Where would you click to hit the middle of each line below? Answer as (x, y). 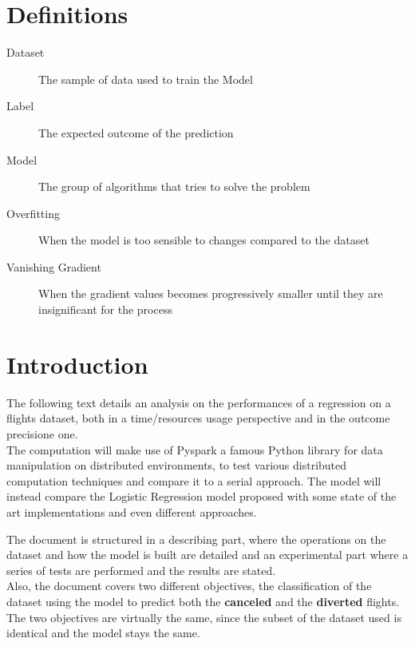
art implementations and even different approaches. (132, 511)
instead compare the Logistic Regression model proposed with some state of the (202, 496)
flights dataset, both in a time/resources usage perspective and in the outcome (198, 418)
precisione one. (42, 433)
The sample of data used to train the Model (146, 79)
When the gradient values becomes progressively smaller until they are (211, 293)
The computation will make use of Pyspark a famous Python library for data (195, 449)
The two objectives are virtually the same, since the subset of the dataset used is (204, 617)
